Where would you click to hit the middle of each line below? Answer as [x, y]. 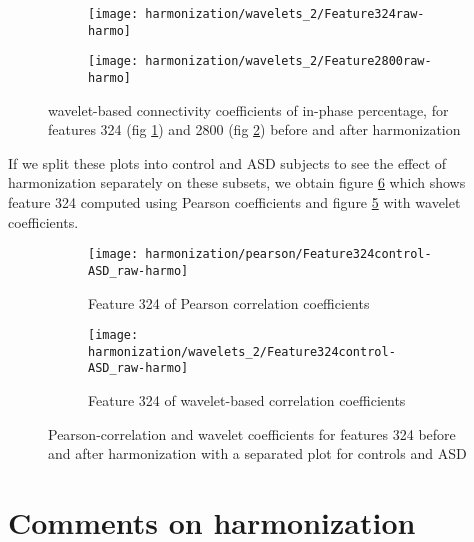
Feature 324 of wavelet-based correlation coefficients [247, 400]
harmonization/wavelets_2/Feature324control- [242, 351]
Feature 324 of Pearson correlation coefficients [229, 302]
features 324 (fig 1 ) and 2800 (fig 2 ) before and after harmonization [254, 129]
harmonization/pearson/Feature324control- [288, 254]
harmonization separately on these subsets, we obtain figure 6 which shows [237, 182]
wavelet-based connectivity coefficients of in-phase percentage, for [248, 109]
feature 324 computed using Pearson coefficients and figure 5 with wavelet [234, 202]
